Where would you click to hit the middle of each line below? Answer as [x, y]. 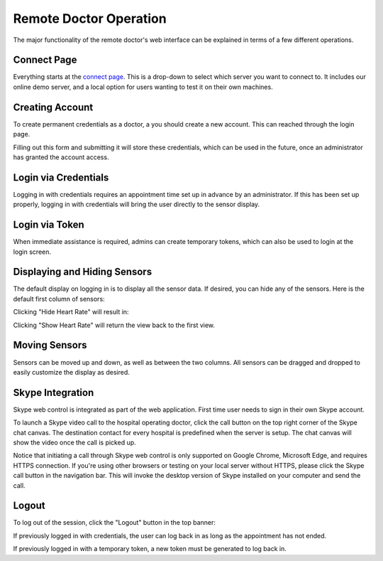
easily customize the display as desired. [72, 372]
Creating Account [53, 107]
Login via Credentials [61, 177]
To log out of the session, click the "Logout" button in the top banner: [115, 523]
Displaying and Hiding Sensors [83, 272]
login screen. [32, 252]
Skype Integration [54, 392]
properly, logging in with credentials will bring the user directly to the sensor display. [137, 204]
